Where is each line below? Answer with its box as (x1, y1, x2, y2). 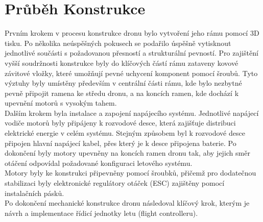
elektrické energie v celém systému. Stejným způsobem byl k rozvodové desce (5, 128, 245, 138)
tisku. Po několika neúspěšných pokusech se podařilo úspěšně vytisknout (5, 37, 231, 48)
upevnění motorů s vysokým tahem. (5, 97, 117, 108)
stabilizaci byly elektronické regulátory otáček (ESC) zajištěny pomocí (5, 178, 225, 188)
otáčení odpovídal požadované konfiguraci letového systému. (5, 157, 193, 168)
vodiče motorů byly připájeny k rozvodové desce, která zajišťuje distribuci (5, 117, 236, 128)
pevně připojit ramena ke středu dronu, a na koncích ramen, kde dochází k (5, 87, 239, 98)
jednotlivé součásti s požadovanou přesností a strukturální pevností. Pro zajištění (5, 47, 258, 58)
